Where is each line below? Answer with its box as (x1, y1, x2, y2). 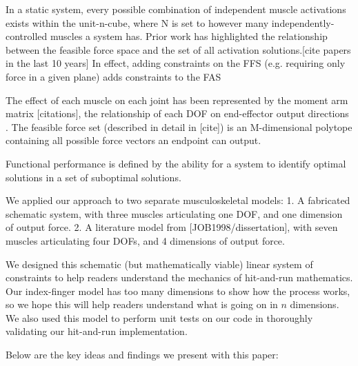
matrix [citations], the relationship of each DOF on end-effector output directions (6, 106, 349, 121)
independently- (271, 15, 335, 30)
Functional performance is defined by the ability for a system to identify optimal (6, 156, 346, 170)
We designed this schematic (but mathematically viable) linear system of (6, 256, 313, 271)
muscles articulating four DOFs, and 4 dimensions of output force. (6, 233, 285, 247)
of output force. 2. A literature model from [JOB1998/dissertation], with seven (6, 220, 338, 234)
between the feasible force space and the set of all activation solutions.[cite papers (6, 42, 351, 57)
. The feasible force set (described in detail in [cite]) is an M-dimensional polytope (6, 119, 352, 134)
